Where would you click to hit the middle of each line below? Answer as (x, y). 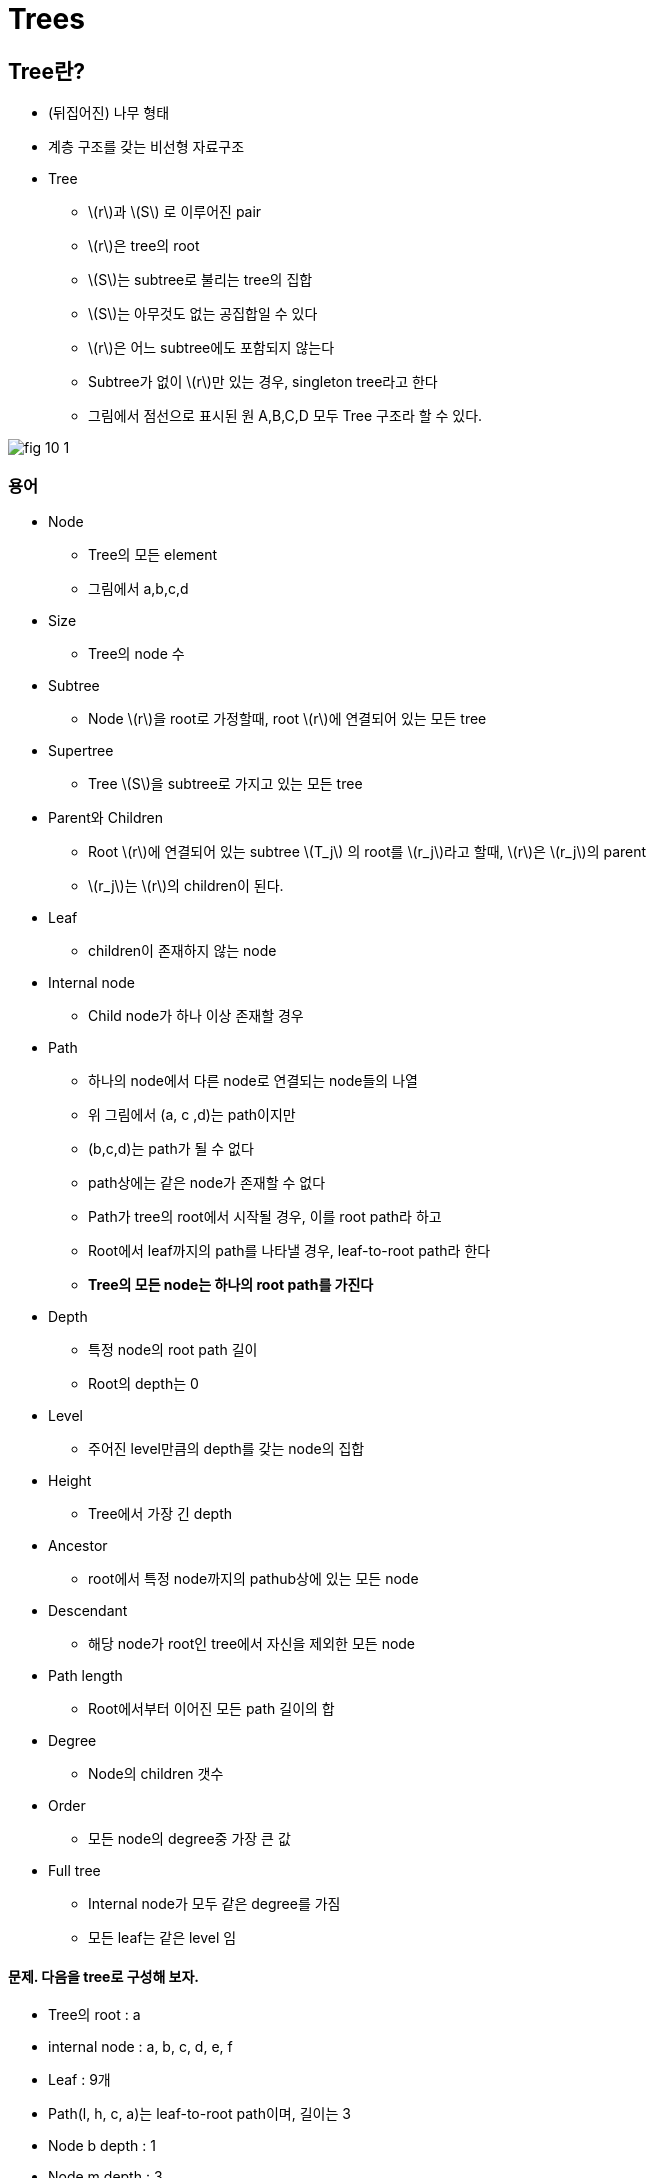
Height (70, 1480)
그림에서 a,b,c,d (138, 588)
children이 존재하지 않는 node (182, 950)
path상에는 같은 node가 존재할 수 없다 (207, 1182)
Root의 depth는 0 (143, 1383)
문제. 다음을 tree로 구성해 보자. (104, 1976)
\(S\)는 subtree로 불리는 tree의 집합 (200, 280)
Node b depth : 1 (102, 2146)
